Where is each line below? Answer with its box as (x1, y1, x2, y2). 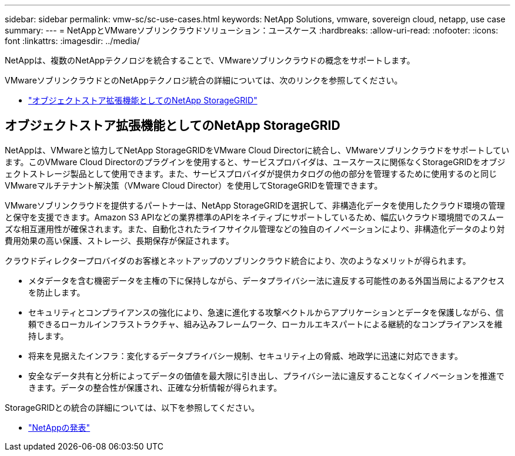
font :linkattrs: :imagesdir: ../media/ (5, 36, 140, 46)
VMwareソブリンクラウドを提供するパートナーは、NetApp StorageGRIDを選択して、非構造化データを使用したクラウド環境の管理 (5, 200, 505, 210)
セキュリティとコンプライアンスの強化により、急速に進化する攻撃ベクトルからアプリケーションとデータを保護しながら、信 (28, 307, 504, 317)
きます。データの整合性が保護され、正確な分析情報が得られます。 (28, 382, 282, 393)
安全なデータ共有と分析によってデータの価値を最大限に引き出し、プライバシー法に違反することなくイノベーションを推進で (28, 370, 504, 381)
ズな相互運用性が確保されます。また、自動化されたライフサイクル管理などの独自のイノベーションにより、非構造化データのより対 (5, 223, 505, 234)
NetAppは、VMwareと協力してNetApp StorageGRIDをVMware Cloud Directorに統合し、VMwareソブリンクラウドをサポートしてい (5, 145, 510, 155)
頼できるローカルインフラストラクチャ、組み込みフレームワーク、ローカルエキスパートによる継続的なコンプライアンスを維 (28, 318, 503, 329)
